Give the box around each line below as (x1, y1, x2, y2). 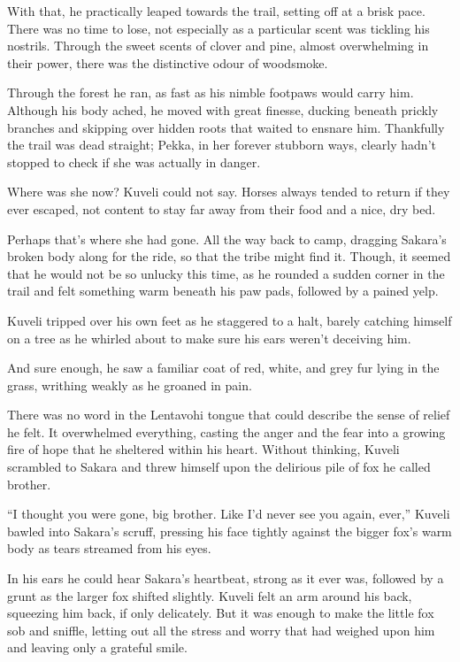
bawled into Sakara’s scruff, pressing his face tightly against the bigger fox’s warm (7, 521, 452, 540)
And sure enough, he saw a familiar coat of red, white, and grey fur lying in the (7, 358, 440, 377)
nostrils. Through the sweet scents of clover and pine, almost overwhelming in (7, 36, 429, 55)
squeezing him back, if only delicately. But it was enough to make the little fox (7, 604, 434, 622)
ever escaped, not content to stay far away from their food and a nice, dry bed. (7, 199, 436, 218)
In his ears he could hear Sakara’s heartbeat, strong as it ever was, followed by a (7, 569, 444, 588)
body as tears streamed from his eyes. (7, 539, 211, 558)
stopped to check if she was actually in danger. (7, 152, 261, 171)
